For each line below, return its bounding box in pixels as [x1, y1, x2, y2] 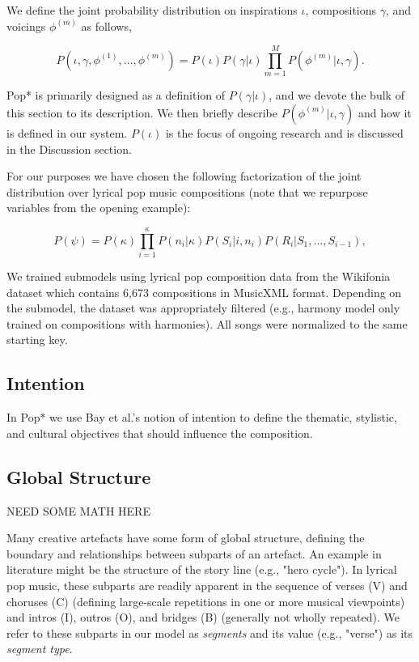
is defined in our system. [6, 124, 128, 141]
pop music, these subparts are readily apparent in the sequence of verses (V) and [6, 576, 408, 593]
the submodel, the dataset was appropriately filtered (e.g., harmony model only [6, 299, 400, 316]
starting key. [6, 331, 68, 348]
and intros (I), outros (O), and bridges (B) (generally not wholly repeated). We [6, 609, 400, 626]
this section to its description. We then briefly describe [6, 104, 277, 121]
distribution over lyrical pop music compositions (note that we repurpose [6, 183, 368, 200]
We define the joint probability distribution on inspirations [6, 2, 298, 18]
